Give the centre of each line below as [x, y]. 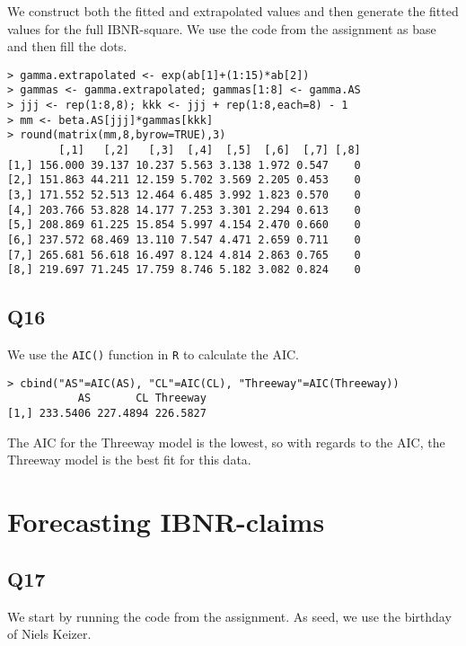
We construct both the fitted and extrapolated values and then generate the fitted [233, 11]
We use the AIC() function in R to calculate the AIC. [153, 354]
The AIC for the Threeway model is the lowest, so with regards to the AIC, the [226, 442]
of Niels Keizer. [49, 634]
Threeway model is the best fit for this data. [129, 460]
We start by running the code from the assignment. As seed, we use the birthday [229, 616]
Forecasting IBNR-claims [166, 522]
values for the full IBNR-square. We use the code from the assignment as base [222, 28]
